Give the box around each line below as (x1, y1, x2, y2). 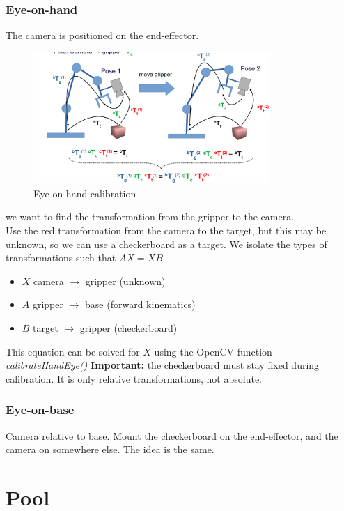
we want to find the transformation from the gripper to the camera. (6, 209, 295, 224)
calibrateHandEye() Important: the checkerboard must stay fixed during (6, 358, 320, 372)
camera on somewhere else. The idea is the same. (6, 442, 214, 457)
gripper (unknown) (85, 273, 166, 288)
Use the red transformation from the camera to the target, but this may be (6, 223, 327, 238)
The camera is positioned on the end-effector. (6, 28, 199, 43)
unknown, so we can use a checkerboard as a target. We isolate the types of (6, 236, 327, 251)
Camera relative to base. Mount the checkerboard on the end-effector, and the (6, 428, 338, 443)
